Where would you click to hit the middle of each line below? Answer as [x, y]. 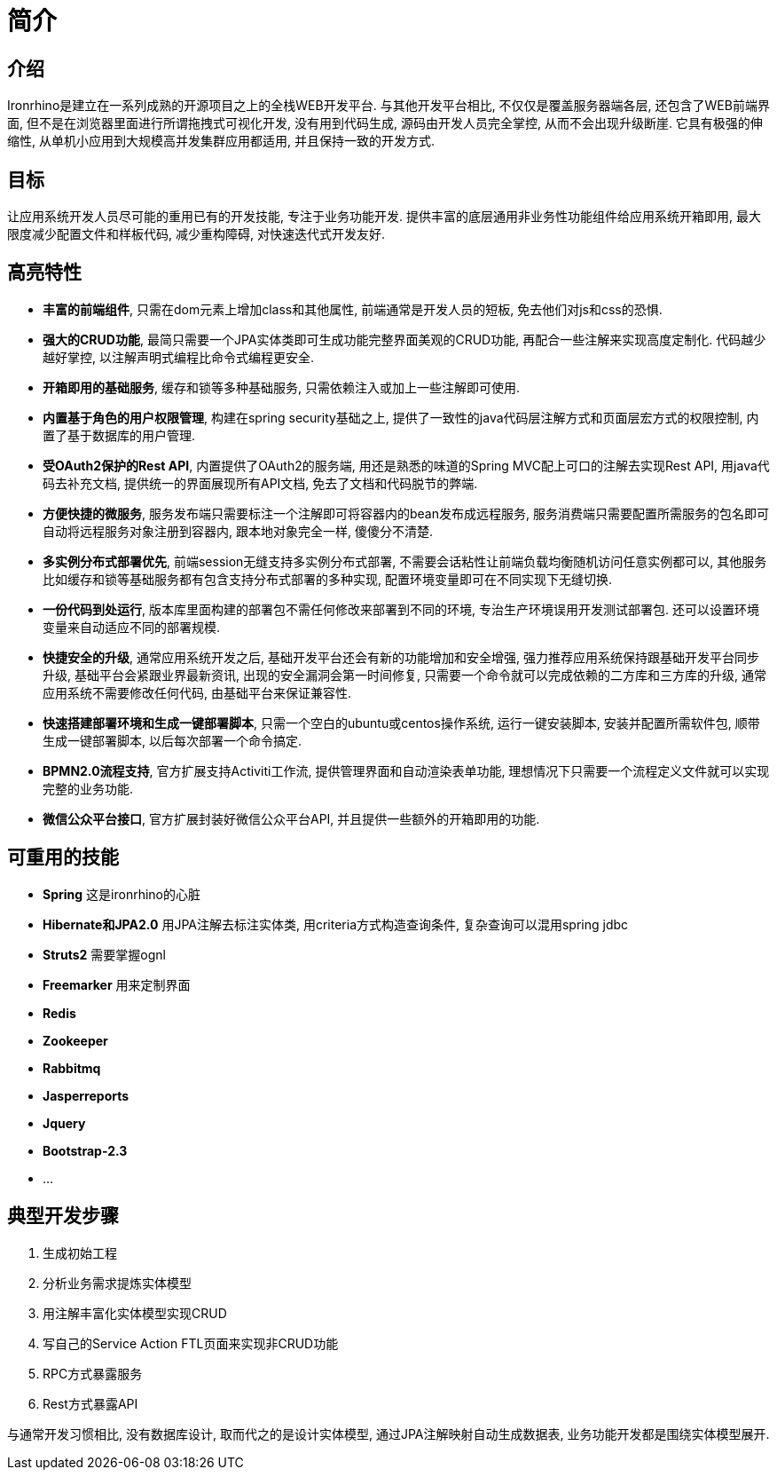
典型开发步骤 [63, 1216]
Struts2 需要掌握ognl [104, 954]
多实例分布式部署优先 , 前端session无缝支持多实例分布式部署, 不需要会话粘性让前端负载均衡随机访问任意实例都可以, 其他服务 [405, 561]
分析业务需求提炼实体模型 [117, 1283]
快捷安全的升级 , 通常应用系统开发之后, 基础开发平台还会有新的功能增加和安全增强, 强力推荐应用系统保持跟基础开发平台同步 [401, 657]
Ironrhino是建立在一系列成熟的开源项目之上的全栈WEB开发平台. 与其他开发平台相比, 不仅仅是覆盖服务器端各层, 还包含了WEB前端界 [388, 106]
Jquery [64, 1123]
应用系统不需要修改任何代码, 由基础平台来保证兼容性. [197, 692]
